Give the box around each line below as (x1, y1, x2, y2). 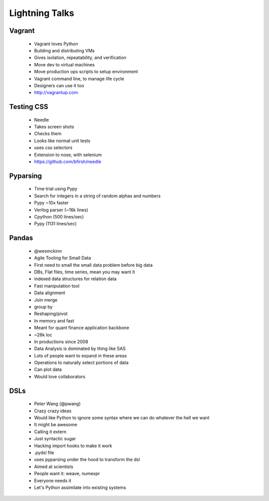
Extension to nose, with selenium (34, 152, 102, 158)
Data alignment (34, 290, 66, 296)
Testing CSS (9, 103, 48, 111)
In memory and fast (34, 318, 74, 324)
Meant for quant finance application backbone (34, 325, 130, 331)
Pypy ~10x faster (34, 200, 69, 206)
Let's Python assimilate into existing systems (34, 484, 127, 491)
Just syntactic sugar (34, 436, 76, 442)
